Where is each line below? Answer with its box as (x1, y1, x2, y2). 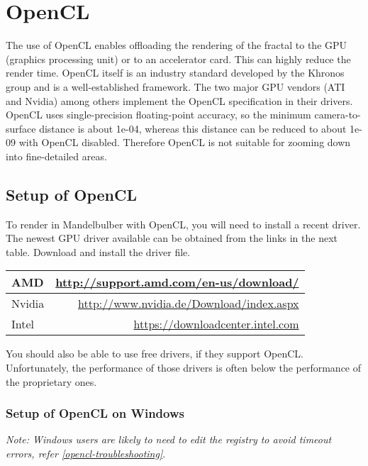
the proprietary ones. (6, 374, 97, 389)
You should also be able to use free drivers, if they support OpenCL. (6, 346, 303, 361)
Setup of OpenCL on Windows (6, 404, 184, 422)
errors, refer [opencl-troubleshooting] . (6, 446, 166, 461)
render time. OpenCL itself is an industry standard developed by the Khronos (6, 65, 345, 80)
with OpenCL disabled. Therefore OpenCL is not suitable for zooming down (18, 135, 351, 150)
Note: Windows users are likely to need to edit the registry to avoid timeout (6, 432, 332, 447)
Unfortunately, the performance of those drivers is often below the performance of (6, 360, 362, 375)
